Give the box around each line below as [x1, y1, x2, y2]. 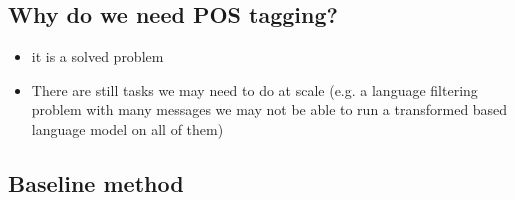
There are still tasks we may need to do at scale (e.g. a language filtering [31, 79, 478, 100]
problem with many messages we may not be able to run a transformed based [31, 99, 508, 120]
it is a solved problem [31, 46, 164, 67]
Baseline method [8, 167, 184, 198]
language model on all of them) [31, 118, 224, 139]
